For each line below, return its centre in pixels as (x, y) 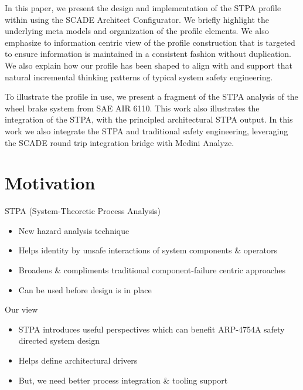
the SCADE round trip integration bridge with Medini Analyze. (120, 142)
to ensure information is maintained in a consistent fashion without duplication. (148, 54)
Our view (21, 309)
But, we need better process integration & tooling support (123, 380)
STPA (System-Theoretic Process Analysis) (83, 211)
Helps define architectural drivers (78, 360)
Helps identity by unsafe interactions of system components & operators (148, 250)
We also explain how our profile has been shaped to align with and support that (149, 65)
